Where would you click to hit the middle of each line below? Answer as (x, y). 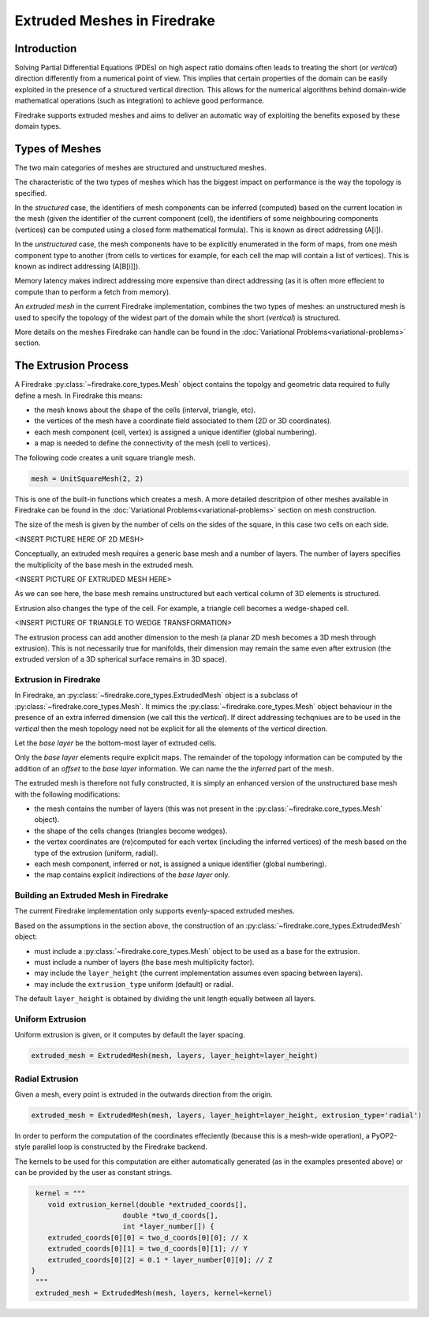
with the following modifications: (67, 794)
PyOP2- (384, 1136)
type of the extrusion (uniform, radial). (96, 853)
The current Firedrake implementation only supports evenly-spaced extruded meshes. (155, 911)
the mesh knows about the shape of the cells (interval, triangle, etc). (145, 410)
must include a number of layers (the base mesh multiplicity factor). (144, 962)
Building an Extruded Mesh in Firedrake (91, 895)
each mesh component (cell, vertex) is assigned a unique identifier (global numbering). (175, 432)
